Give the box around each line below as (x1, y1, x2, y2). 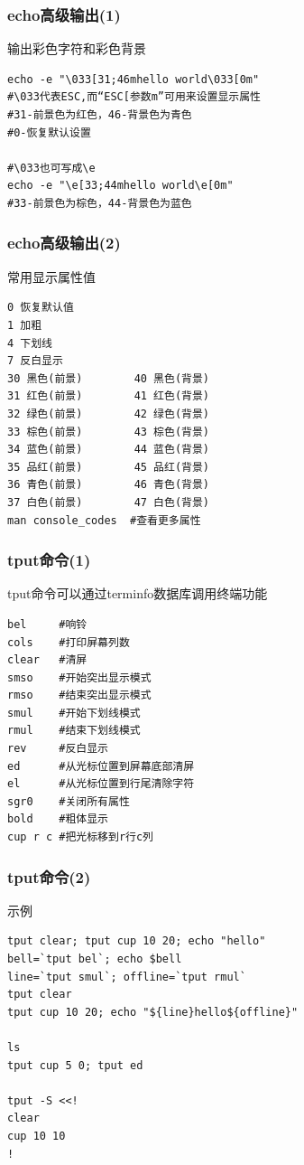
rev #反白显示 (7, 742, 108, 756)
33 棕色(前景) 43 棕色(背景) (7, 425, 209, 438)
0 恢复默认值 (7, 301, 74, 315)
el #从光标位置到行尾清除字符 (7, 777, 195, 791)
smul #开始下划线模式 (7, 706, 141, 719)
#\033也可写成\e (7, 161, 96, 174)
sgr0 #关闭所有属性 (7, 794, 130, 808)
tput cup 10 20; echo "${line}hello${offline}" (7, 1005, 299, 1019)
